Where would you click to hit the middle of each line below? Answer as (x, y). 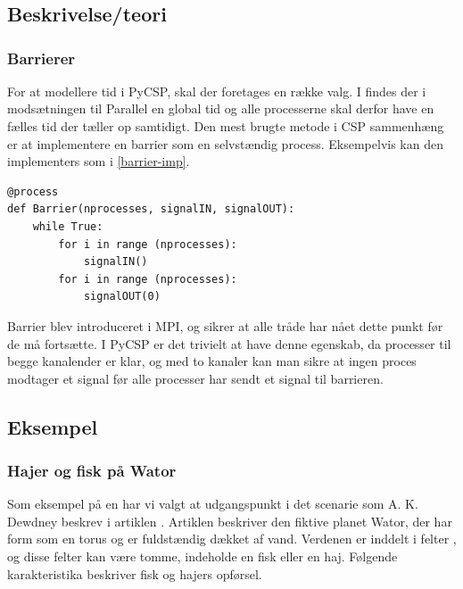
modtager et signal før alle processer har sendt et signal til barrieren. (195, 378)
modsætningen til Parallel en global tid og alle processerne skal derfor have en (221, 108)
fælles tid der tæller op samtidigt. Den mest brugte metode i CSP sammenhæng (226, 125)
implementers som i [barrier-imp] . (99, 161)
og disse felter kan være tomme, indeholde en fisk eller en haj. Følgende (203, 556)
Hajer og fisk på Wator (92, 470)
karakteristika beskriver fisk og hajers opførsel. (135, 573)
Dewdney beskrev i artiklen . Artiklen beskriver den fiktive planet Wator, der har (230, 521)
